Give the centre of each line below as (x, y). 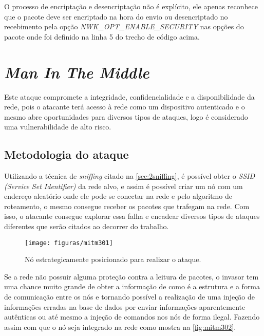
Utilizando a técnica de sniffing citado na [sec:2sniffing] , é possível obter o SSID (130, 176)
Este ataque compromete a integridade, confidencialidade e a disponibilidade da (129, 96)
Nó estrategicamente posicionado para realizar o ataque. (113, 259)
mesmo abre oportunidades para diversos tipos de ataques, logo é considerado (126, 116)
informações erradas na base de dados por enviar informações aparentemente (125, 306)
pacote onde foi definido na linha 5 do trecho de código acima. (102, 36)
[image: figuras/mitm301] (69, 243)
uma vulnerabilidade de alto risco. (58, 127)
